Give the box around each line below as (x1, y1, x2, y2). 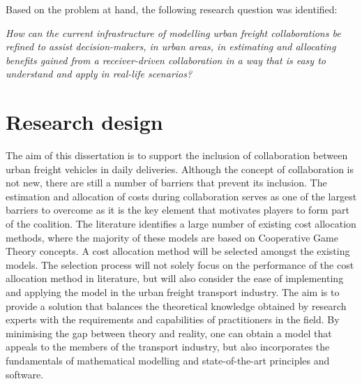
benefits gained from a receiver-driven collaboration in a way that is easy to (6, 52, 326, 67)
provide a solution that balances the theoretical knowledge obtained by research (6, 298, 347, 313)
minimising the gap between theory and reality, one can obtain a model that (6, 325, 332, 340)
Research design (6, 108, 163, 136)
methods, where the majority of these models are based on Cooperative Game (6, 230, 338, 244)
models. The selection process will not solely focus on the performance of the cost (6, 257, 354, 272)
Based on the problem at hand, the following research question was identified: (6, 2, 338, 16)
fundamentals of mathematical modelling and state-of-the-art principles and (6, 353, 330, 367)
